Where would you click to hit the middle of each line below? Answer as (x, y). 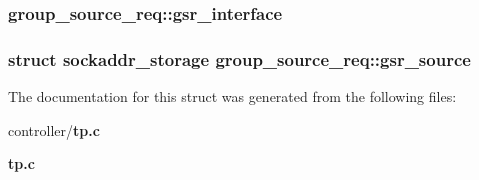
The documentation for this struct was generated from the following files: (232, 96)
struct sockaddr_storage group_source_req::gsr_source (239, 58)
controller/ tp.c (54, 129)
